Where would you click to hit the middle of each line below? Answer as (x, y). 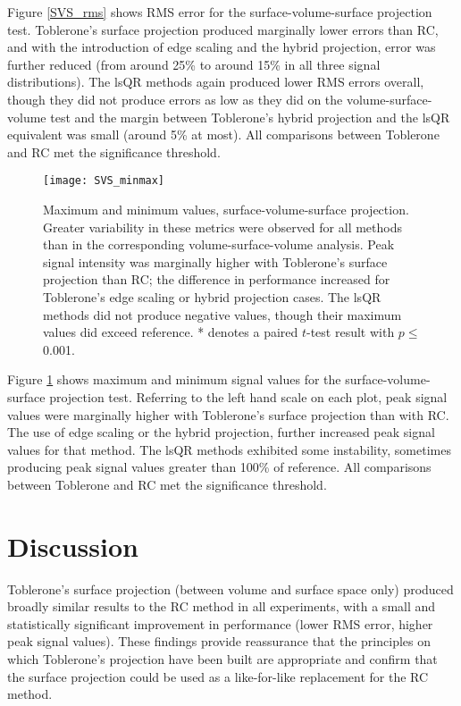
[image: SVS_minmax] (104, 181)
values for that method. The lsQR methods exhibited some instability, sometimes (229, 449)
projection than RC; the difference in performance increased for (217, 279)
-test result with (351, 332)
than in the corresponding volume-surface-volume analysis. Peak (219, 244)
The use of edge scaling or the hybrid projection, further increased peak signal (221, 432)
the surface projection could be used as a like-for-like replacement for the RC (218, 676)
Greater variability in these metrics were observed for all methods (222, 227)
